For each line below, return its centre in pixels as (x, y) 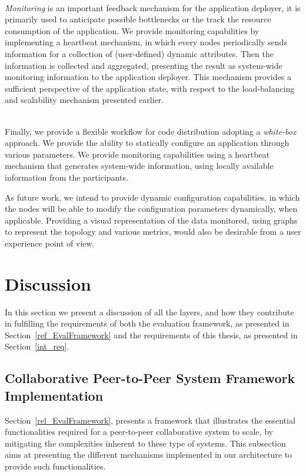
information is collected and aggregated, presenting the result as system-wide (144, 65)
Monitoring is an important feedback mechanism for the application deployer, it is (153, 7)
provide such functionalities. (55, 466)
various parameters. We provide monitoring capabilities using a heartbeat (137, 154)
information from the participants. (66, 177)
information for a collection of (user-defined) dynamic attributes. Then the (139, 53)
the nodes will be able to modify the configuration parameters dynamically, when (151, 209)
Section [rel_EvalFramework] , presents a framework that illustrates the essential (150, 420)
